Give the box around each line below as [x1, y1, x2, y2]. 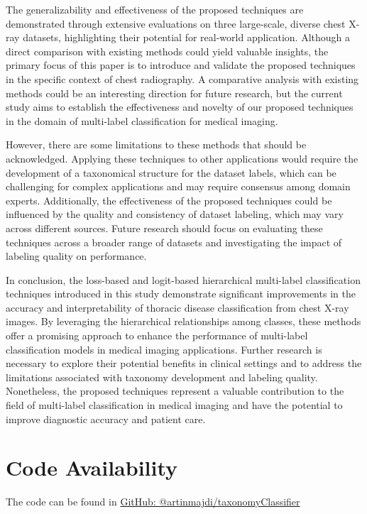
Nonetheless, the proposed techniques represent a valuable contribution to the [6, 383, 344, 398]
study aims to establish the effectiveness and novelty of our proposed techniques [6, 99, 354, 114]
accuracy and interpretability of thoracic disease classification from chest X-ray [6, 300, 349, 315]
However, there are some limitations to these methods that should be [6, 137, 307, 152]
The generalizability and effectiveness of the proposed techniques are [6, 2, 304, 16]
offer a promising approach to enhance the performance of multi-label [6, 328, 308, 343]
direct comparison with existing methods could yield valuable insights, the [6, 43, 329, 58]
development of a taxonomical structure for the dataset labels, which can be [6, 165, 336, 180]
